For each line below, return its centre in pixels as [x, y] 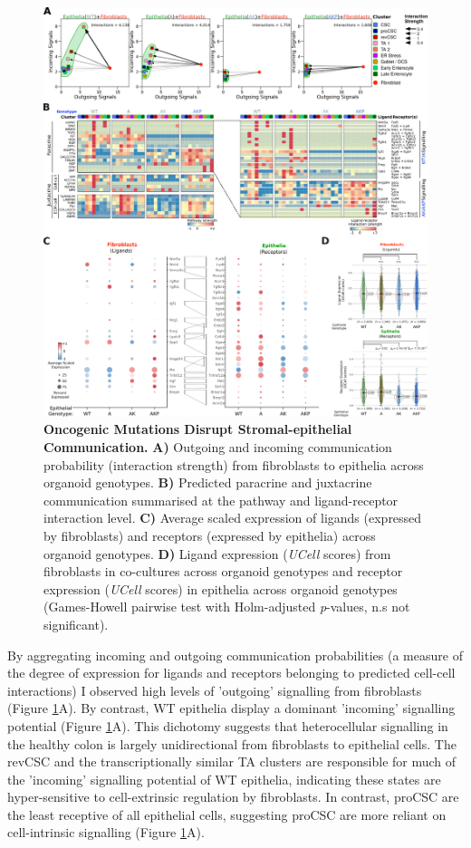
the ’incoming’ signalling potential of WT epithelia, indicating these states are [224, 779]
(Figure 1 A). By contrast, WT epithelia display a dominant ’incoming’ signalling [231, 708]
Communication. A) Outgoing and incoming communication [218, 447]
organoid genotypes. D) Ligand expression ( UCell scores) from [217, 553]
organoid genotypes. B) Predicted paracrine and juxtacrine [208, 482]
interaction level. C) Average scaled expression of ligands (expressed [233, 518]
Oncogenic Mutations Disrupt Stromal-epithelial [198, 429]
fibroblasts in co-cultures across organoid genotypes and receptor [223, 571]
